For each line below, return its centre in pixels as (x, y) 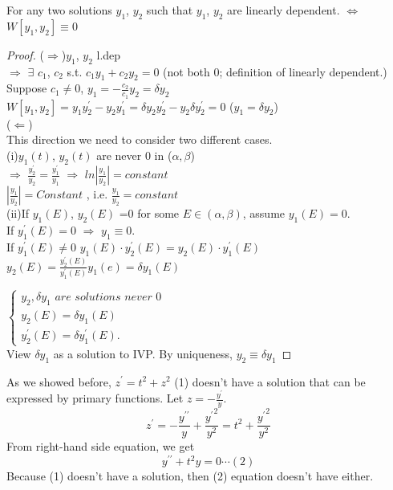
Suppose (27, 88)
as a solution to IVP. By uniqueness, (143, 353)
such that (170, 10)
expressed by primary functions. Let (95, 398)
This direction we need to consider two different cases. (140, 139)
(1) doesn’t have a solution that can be (270, 381)
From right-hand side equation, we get (101, 446)
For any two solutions (59, 10)
